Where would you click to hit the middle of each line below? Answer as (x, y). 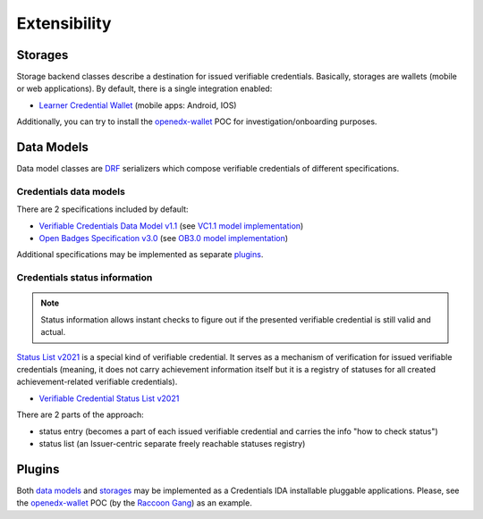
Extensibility (64, 23)
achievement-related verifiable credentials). (97, 382)
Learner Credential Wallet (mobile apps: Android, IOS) (138, 105)
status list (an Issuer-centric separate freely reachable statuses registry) (172, 443)
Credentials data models (71, 191)
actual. (53, 332)
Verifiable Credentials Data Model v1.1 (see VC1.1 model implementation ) (171, 226)
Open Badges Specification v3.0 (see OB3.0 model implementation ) (164, 239)
